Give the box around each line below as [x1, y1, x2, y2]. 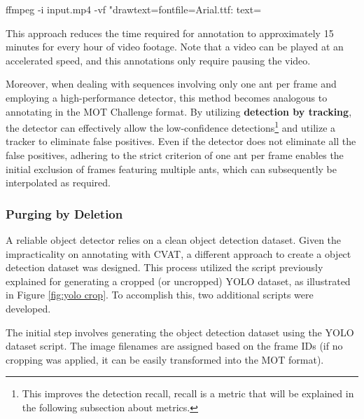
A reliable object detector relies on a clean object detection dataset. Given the [6, 233, 342, 247]
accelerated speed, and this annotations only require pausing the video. [6, 53, 311, 67]
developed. [6, 301, 51, 315]
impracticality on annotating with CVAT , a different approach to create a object [6, 246, 351, 261]
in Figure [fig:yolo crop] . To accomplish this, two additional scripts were [6, 287, 314, 302]
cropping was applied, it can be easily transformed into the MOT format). [6, 352, 324, 366]
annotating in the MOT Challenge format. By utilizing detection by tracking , [6, 104, 352, 118]
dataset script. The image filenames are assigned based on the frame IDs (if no [6, 338, 343, 353]
